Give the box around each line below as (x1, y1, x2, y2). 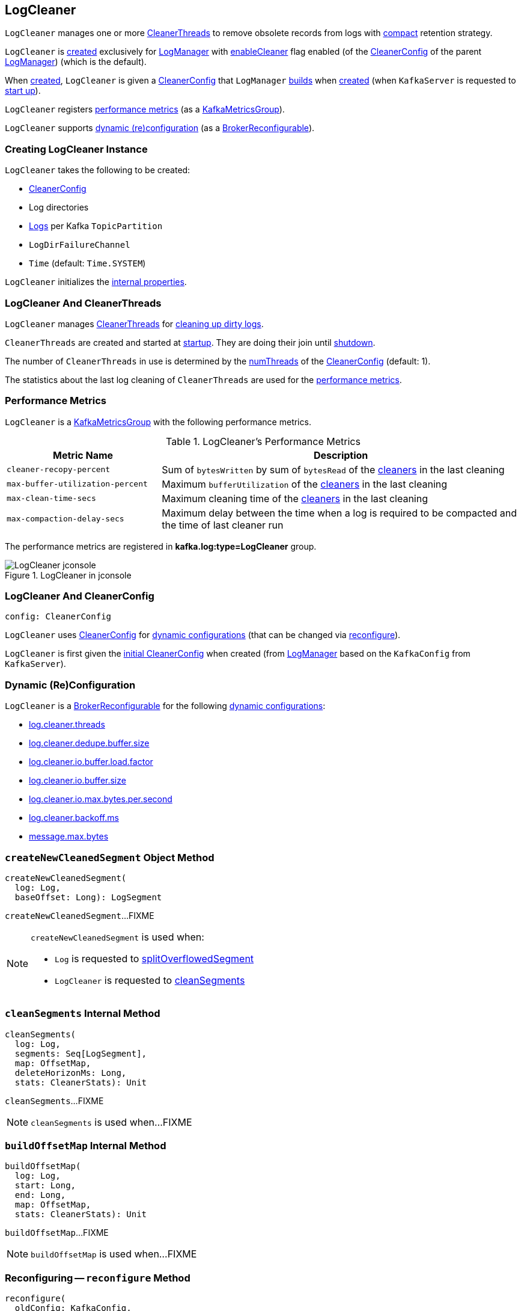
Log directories (29, 202, 89, 213)
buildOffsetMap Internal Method (5, 1140, 166, 1152)
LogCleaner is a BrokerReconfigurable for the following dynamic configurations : (5, 701, 326, 711)
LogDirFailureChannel (29, 240, 130, 250)
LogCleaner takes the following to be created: (5, 165, 190, 176)
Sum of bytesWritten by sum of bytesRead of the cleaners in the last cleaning (162, 463, 505, 476)
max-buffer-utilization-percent (7, 479, 148, 489)
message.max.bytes (29, 831, 109, 842)
